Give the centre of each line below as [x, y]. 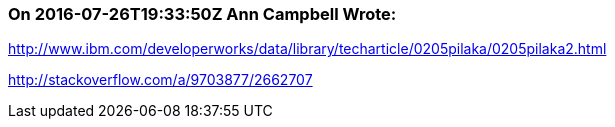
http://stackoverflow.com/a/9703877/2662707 [160, 80]
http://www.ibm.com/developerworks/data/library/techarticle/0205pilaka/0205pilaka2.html [307, 49]
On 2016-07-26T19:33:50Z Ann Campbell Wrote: [202, 14]
